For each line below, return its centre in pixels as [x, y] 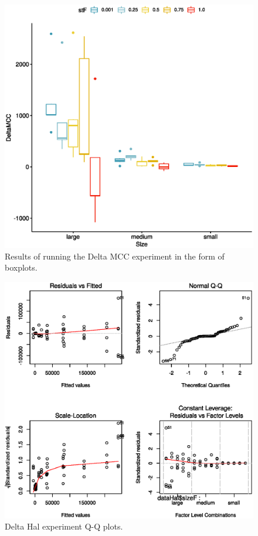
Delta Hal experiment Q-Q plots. [64, 526]
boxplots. [21, 267]
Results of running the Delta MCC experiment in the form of [115, 256]
